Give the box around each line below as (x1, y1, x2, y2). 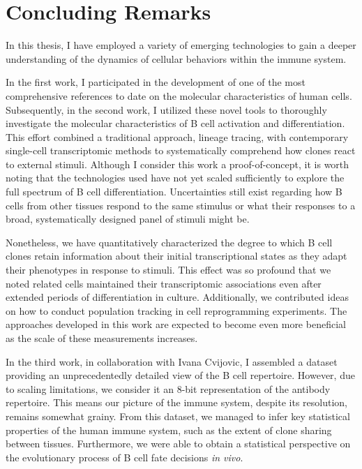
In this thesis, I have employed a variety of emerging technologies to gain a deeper (6, 38, 356, 52)
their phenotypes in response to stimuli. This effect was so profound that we (6, 262, 331, 277)
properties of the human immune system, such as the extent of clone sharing (6, 422, 332, 437)
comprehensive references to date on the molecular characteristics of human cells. (6, 88, 352, 103)
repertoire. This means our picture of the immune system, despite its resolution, (6, 395, 347, 410)
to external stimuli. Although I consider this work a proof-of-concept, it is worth (6, 156, 349, 171)
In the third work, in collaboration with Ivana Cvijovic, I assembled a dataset (6, 354, 338, 368)
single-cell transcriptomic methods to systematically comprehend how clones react (6, 143, 356, 158)
